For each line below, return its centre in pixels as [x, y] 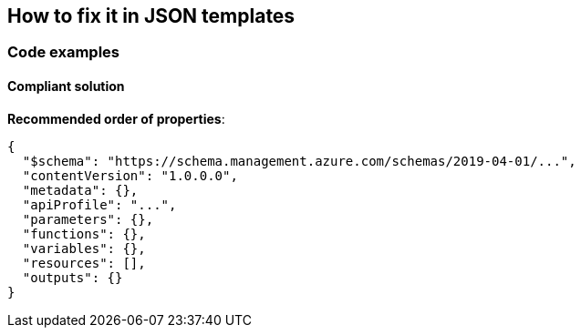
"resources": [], [84, 263]
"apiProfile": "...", [99, 204]
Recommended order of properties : [116, 118]
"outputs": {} [73, 277]
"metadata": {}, [80, 190]
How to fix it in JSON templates [151, 16]
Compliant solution [66, 86]
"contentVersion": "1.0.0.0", [130, 175]
